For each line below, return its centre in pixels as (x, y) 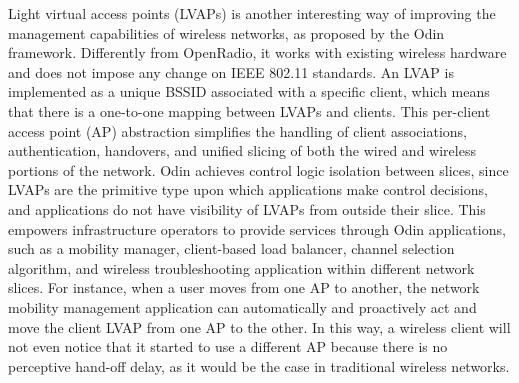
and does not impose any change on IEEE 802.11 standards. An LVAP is (231, 71)
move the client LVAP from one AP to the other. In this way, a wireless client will (259, 326)
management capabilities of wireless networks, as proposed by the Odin (226, 32)
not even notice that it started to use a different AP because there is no (228, 346)
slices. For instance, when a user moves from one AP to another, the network (244, 287)
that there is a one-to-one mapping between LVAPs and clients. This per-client (249, 110)
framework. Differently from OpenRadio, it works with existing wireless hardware (257, 52)
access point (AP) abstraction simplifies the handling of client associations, (237, 130)
